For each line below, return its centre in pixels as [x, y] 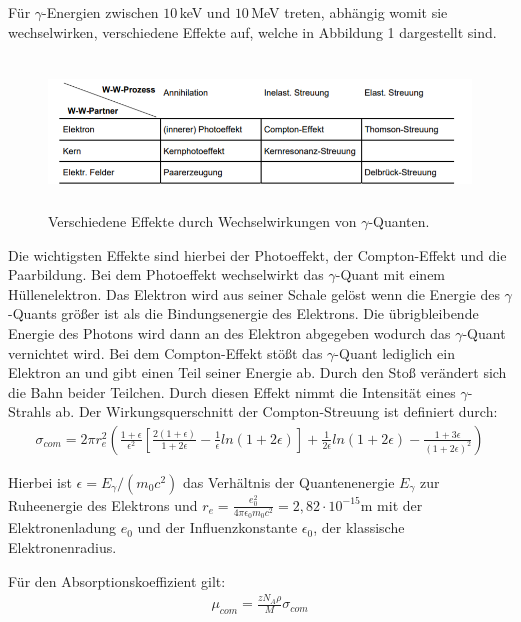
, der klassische [359, 527]
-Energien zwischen [100, 12]
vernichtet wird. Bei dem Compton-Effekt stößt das [165, 352]
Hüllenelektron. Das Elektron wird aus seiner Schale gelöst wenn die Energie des [254, 293]
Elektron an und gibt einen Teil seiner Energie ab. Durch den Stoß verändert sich [257, 372]
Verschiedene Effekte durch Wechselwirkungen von [202, 220]
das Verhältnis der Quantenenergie [288, 481]
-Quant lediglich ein [394, 352]
